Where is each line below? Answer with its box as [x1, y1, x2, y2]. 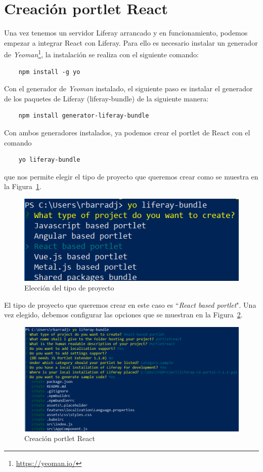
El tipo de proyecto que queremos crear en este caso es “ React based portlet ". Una [4, 299, 256, 310]
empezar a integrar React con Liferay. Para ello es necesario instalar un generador [4, 37, 258, 48]
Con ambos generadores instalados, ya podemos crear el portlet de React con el [4, 127, 250, 137]
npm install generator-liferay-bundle [18, 112, 149, 120]
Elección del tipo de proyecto [24, 282, 114, 293]
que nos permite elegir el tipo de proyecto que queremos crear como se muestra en [4, 171, 258, 181]
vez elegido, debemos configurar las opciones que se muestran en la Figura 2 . [4, 309, 243, 320]
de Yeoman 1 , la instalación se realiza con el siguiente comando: [4, 48, 199, 59]
